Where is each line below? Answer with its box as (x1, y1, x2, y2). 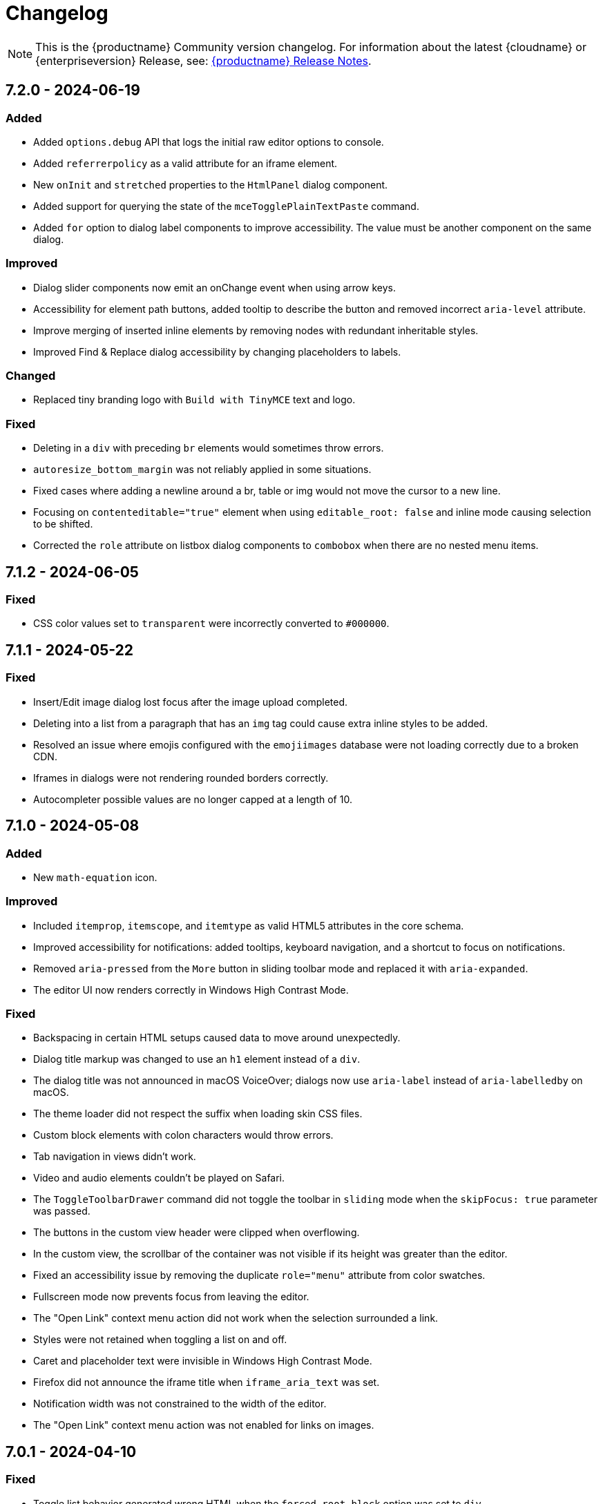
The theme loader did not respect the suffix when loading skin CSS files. (33, 1108, 363, 1120)
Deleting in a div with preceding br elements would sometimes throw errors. (33, 442, 384, 454)
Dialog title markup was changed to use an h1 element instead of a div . (33, 1053, 361, 1066)
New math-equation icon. (33, 871, 157, 883)
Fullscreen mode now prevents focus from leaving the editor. (33, 1291, 309, 1303)
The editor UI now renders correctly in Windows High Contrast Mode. (33, 983, 349, 996)
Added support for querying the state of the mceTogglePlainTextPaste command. (33, 200, 419, 212)
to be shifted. (33, 518, 93, 530)
